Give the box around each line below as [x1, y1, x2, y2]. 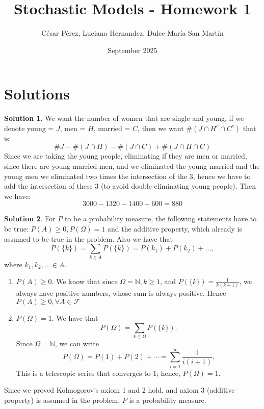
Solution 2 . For [4, 213, 56, 224]
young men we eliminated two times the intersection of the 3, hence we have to [4, 170, 251, 181]
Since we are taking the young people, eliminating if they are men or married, [4, 150, 247, 161]
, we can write [55, 338, 99, 348]
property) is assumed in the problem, [4, 394, 120, 405]
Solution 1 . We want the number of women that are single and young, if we [4, 113, 244, 123]
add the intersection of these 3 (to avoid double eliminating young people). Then [4, 181, 256, 191]
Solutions [4, 83, 70, 104]
